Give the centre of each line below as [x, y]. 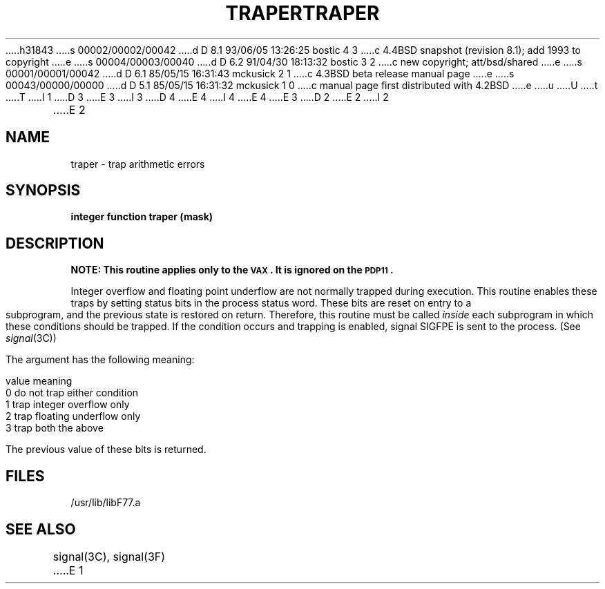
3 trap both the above [55, 428]
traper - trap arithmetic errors [138, 164]
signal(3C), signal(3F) [109, 556]
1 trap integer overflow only [68, 405]
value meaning [39, 381]
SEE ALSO [41, 529]
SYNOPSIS [43, 191]
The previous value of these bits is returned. [106, 450]
